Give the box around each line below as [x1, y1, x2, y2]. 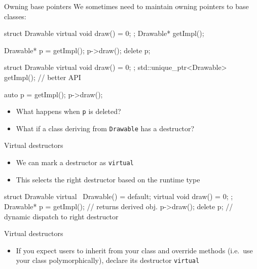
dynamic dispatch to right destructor [4, 211, 119, 221]
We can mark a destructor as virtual [16, 157, 134, 168]
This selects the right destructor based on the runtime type [16, 174, 200, 184]
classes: [4, 11, 26, 21]
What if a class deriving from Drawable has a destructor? [16, 123, 195, 133]
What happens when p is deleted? [16, 106, 121, 117]
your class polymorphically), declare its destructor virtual [16, 255, 200, 265]
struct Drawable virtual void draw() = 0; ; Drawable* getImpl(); [4, 28, 204, 39]
